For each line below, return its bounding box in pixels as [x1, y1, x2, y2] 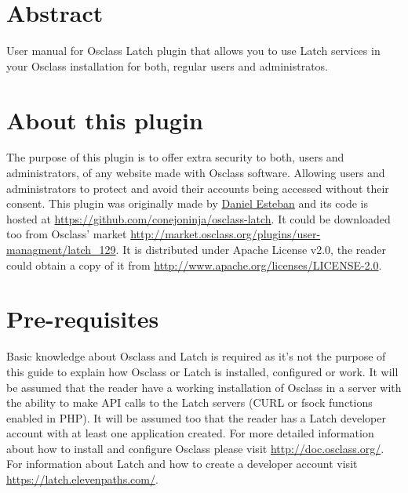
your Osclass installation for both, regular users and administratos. [6, 57, 329, 74]
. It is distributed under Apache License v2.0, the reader [115, 241, 386, 257]
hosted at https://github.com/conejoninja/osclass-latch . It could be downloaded [6, 210, 391, 227]
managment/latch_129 [6, 241, 116, 257]
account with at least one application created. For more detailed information [6, 425, 374, 441]
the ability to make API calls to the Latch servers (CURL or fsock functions [6, 394, 373, 411]
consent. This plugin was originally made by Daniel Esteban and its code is [6, 195, 368, 212]
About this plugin [6, 103, 203, 136]
